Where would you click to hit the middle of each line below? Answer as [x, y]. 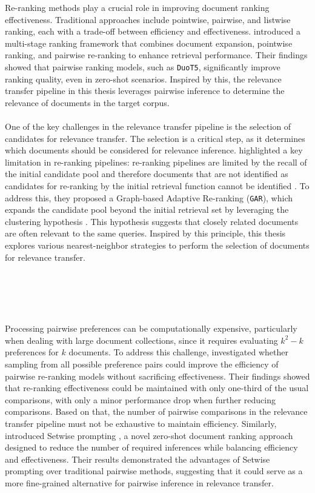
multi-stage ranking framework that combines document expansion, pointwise [149, 43]
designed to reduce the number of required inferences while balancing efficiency [151, 447]
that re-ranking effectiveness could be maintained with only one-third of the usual [157, 388]
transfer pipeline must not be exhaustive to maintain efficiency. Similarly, [141, 423]
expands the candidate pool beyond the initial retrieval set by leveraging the [147, 210]
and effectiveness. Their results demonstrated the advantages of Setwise [138, 459]
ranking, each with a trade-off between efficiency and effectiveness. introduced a [153, 31]
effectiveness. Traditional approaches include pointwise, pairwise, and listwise [148, 19]
